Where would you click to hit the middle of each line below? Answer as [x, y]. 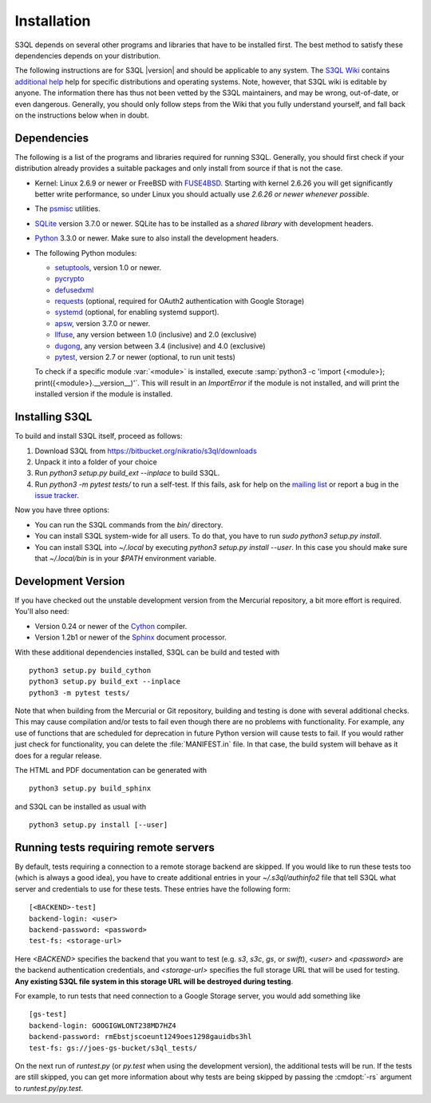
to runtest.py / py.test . [49, 1088]
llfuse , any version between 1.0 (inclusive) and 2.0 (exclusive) [156, 335]
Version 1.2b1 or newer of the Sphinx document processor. [130, 637]
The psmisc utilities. [67, 209]
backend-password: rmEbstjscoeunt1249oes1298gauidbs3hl [140, 1037]
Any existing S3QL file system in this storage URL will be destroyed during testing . [154, 981]
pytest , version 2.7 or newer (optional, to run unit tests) [145, 357]
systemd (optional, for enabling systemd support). [137, 313]
